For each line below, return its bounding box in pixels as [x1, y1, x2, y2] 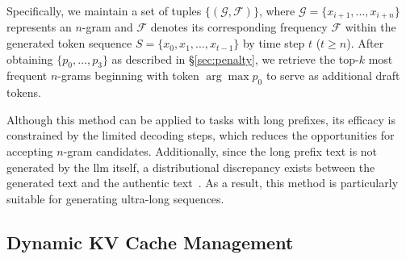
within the [345, 19, 396, 36]
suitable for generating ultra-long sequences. [6, 190, 224, 207]
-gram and [82, 19, 133, 36]
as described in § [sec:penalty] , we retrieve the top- [111, 50, 359, 67]
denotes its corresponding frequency [150, 19, 328, 36]
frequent [6, 67, 48, 84]
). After [346, 35, 384, 52]
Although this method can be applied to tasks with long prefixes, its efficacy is [6, 111, 396, 127]
